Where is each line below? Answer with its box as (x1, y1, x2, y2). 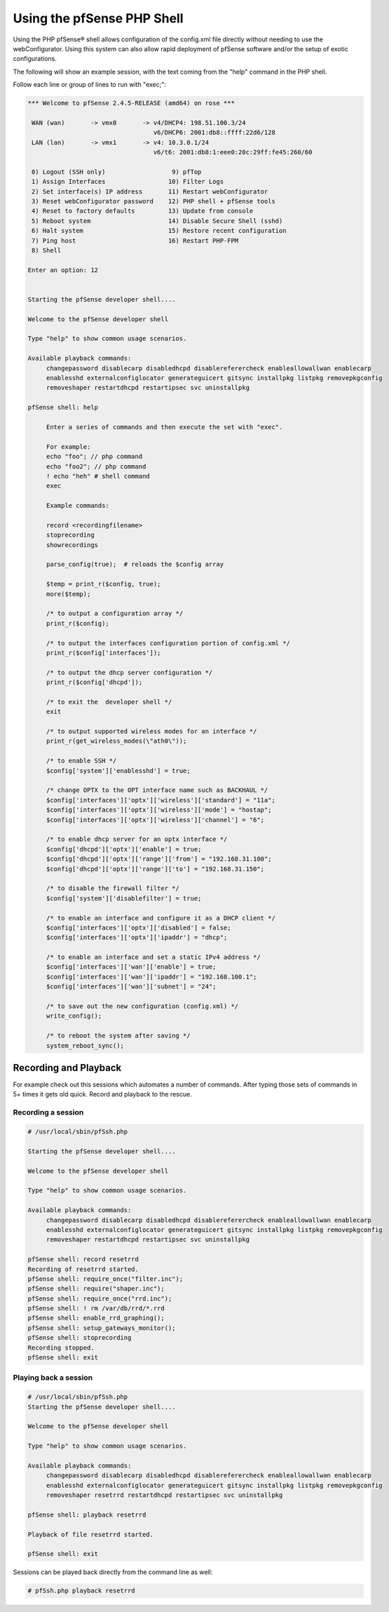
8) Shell (32, 246, 62, 254)
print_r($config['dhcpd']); (46, 678, 143, 687)
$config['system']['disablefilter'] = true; (46, 894, 202, 902)
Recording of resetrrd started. (27, 1265, 139, 1273)
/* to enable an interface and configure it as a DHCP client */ (46, 914, 276, 922)
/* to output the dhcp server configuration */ (46, 669, 213, 676)
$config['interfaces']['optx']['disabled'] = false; (46, 923, 231, 932)
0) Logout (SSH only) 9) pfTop (32, 168, 202, 175)
